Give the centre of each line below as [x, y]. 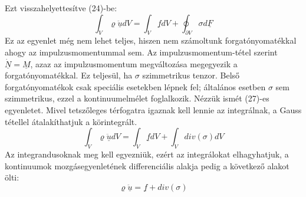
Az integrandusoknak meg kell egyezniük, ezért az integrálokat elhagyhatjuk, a [147, 154]
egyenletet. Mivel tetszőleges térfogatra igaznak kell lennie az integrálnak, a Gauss [153, 109]
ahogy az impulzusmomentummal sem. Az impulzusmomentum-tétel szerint [141, 52]
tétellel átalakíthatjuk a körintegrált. [71, 121]
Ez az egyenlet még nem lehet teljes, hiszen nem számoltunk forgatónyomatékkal [151, 40]
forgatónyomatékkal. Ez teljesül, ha [69, 75]
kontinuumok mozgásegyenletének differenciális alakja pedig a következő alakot [147, 165]
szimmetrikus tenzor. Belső [191, 75]
